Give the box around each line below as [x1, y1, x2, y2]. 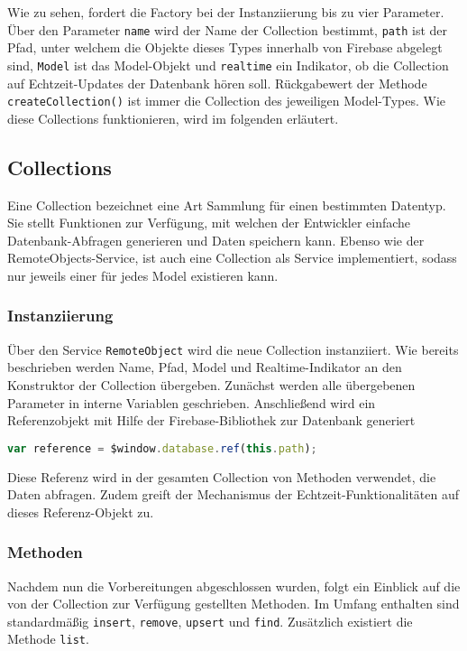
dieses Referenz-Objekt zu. [7, 502, 154, 521]
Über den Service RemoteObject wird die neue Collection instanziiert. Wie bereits [7, 339, 459, 358]
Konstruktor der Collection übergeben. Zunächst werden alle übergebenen [7, 375, 416, 394]
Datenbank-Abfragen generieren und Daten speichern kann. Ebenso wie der [7, 230, 425, 249]
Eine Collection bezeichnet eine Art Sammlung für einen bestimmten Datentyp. [7, 195, 446, 214]
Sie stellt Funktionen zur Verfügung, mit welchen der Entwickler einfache [7, 213, 411, 232]
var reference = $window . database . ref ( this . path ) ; [7, 442, 317, 455]
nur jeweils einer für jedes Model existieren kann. [7, 265, 279, 284]
